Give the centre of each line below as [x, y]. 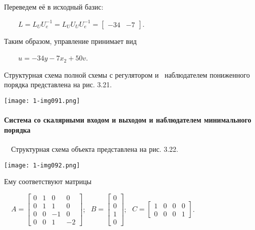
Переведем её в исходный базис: [54, 7]
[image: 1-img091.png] [42, 101]
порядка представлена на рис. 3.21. [58, 84]
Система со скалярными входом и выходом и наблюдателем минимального [128, 120]
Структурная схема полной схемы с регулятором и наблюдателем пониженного [127, 74]
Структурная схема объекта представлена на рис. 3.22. [94, 149]
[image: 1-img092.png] [42, 165]
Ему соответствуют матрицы [48, 181]
